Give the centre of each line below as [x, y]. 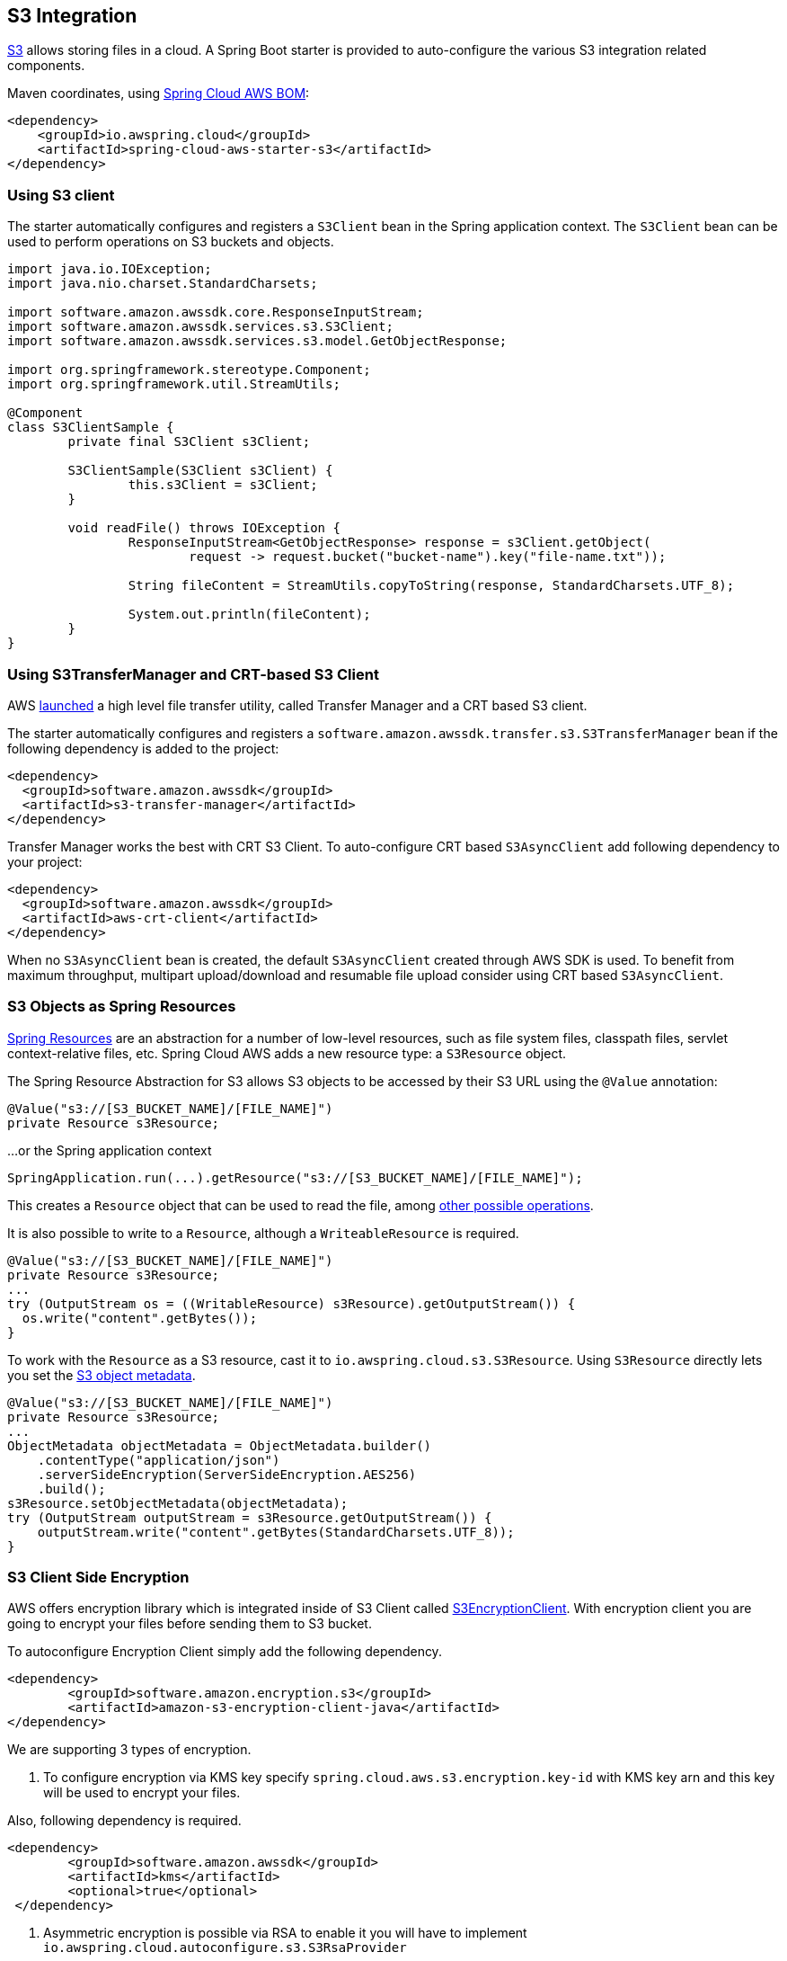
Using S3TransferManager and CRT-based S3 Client [193, 674]
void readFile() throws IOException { [204, 528]
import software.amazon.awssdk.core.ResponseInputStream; [216, 312]
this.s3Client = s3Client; [223, 485]
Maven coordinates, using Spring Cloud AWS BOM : [159, 94]
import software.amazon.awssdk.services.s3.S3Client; [200, 327]
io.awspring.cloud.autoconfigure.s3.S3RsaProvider [225, 1948]
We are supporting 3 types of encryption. [129, 1750]
